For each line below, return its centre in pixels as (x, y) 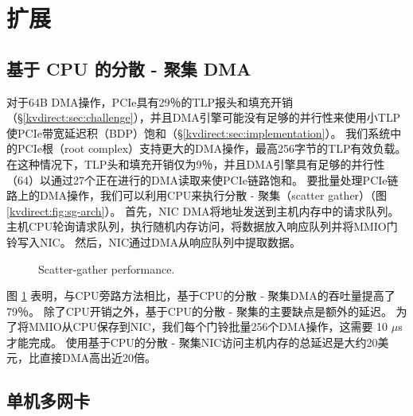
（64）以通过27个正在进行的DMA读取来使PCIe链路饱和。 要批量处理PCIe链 (203, 179)
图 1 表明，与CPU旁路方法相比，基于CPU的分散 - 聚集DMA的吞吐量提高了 (201, 295)
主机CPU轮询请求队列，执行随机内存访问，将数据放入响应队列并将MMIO (197, 226)
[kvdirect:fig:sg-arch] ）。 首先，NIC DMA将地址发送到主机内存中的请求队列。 (203, 210)
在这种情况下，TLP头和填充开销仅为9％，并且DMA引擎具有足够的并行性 (196, 163)
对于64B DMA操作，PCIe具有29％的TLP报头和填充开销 (150, 101)
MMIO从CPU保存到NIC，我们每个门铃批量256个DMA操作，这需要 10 (208, 327)
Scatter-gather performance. (107, 268)
